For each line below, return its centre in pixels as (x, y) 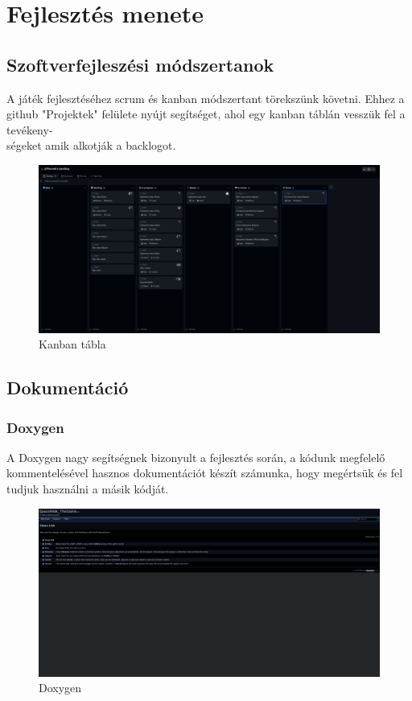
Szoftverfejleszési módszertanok (140, 64)
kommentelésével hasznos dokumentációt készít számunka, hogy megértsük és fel (205, 473)
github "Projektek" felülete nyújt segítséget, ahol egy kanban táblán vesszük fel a (206, 114)
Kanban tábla (72, 344)
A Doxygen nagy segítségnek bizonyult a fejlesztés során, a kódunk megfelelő (196, 457)
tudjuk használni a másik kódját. (88, 489)
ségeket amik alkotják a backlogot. (91, 145)
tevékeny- (30, 129)
